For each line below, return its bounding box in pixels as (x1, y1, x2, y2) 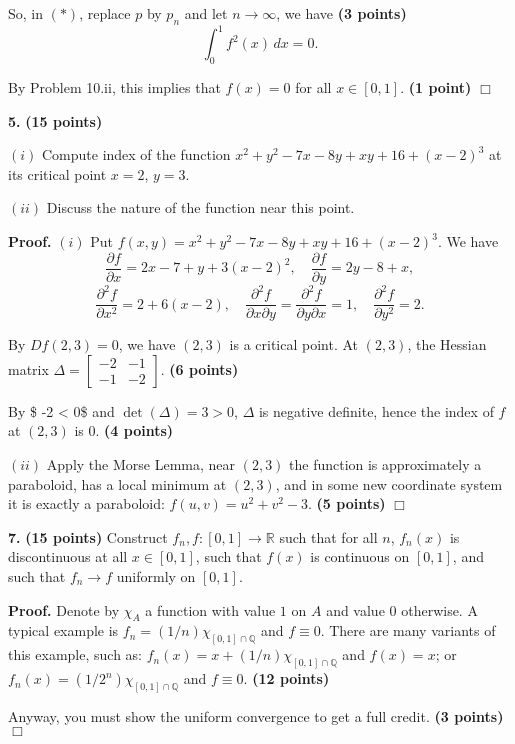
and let (184, 3, 228, 23)
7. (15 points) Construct (8, 526, 168, 547)
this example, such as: (8, 644, 142, 665)
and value (326, 599, 385, 620)
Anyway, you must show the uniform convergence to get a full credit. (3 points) (8, 706, 504, 726)
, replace (79, 3, 131, 23)
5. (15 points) (8, 110, 103, 131)
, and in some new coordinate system (275, 473, 503, 494)
